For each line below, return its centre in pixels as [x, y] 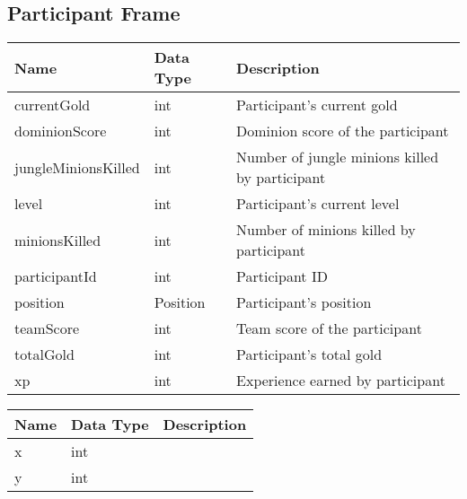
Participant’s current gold [317, 105]
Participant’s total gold [309, 355]
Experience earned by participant [341, 381]
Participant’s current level [318, 204]
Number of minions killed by [326, 230]
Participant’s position [304, 302]
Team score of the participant [329, 328]
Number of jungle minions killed [338, 157]
